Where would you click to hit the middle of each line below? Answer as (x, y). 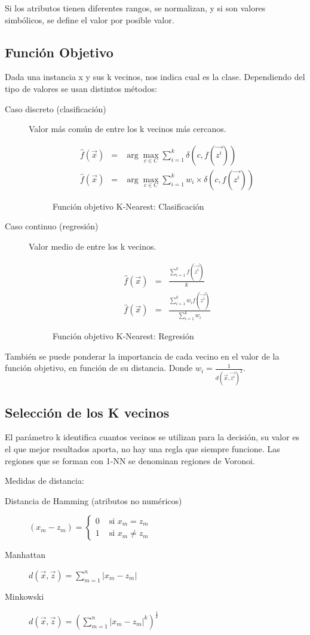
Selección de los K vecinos (87, 412)
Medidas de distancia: (44, 481)
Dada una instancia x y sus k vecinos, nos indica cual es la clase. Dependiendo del (155, 77)
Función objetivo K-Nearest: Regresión (123, 336)
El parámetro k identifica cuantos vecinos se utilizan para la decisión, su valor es (152, 437)
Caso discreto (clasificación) (56, 108)
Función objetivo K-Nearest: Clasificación (128, 206)
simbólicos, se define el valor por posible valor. (90, 19)
